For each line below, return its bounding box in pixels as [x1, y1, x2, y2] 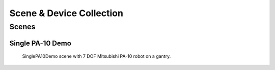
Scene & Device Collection [9, 8, 123, 19]
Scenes [9, 22, 36, 31]
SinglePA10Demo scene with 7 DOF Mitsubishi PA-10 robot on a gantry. [22, 53, 171, 59]
